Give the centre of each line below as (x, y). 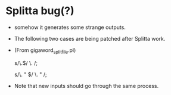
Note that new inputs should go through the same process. (86, 86)
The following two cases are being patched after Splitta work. (90, 38)
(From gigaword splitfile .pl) (45, 50)
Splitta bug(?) (40, 11)
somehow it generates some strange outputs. (70, 27)
